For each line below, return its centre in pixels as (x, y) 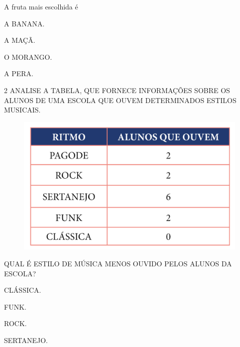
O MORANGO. (28, 57)
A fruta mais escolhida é (41, 6)
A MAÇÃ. (20, 40)
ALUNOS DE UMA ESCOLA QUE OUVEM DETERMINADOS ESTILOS (120, 100)
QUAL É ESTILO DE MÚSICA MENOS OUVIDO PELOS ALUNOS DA (118, 264)
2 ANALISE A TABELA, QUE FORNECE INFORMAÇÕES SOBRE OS (117, 90)
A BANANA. (24, 23)
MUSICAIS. (22, 110)
